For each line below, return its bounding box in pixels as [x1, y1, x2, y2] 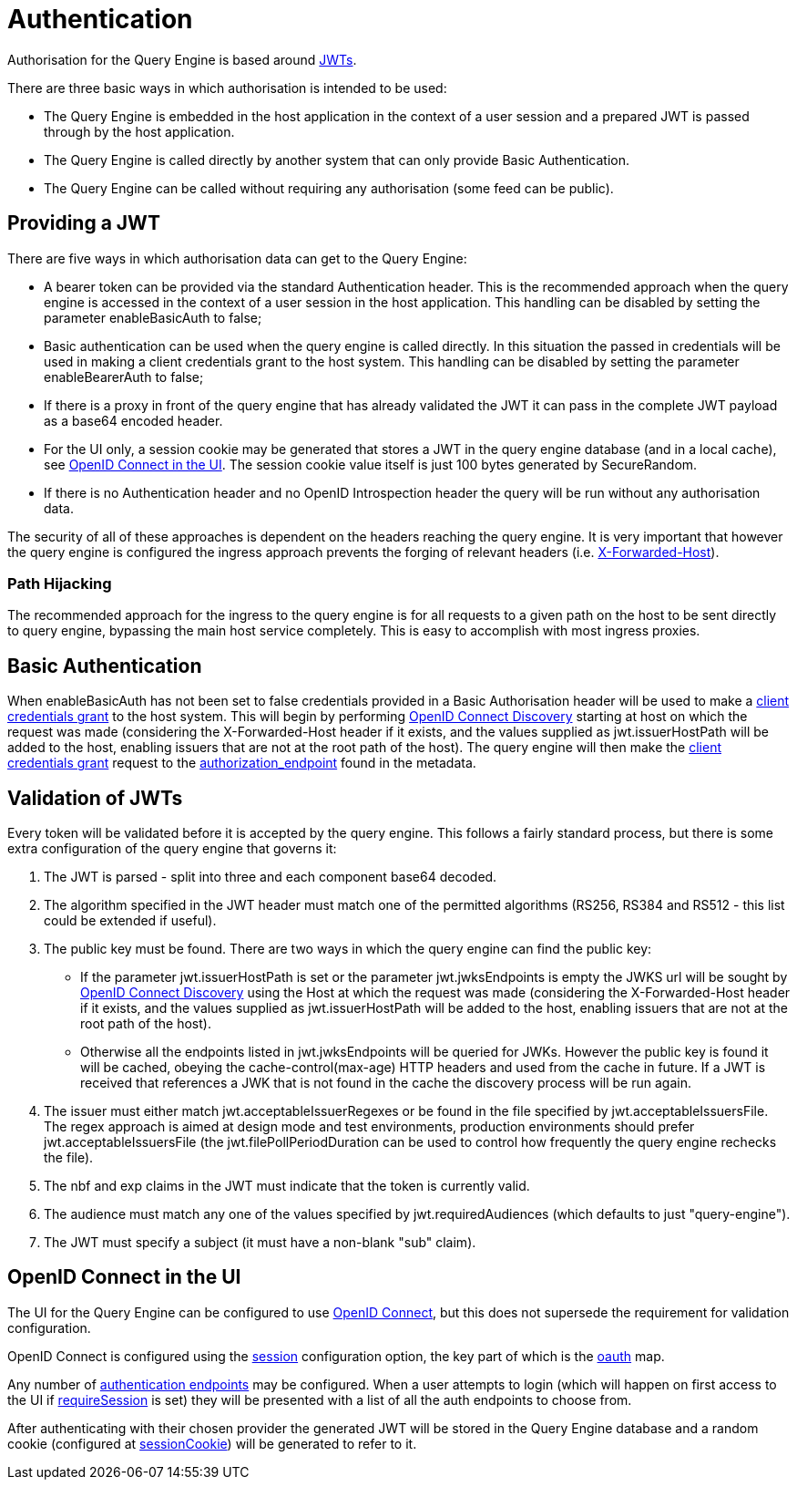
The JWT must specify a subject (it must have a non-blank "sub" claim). [44, 1234, 476, 1251]
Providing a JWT [7, 212, 160, 235]
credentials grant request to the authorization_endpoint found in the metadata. [7, 755, 476, 771]
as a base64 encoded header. [44, 412, 223, 429]
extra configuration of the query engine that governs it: [7, 841, 337, 857]
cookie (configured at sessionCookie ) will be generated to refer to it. [7, 1435, 417, 1451]
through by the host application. [44, 123, 235, 139]
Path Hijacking [7, 573, 112, 593]
